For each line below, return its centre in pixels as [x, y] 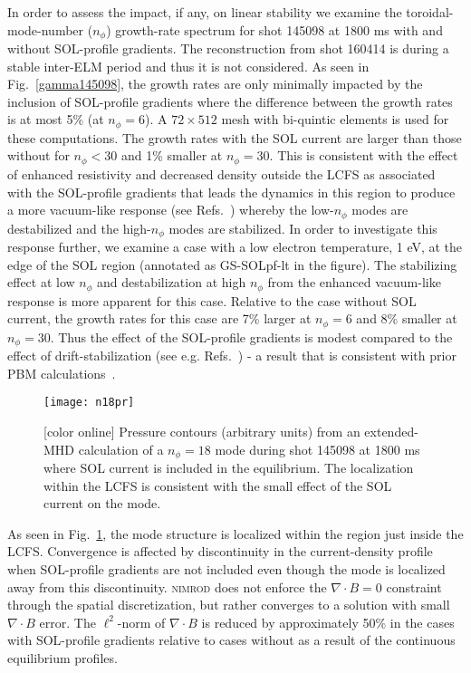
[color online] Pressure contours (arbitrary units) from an [202, 431]
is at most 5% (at [56, 119]
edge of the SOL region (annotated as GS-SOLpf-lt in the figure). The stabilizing [232, 264]
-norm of [141, 622]
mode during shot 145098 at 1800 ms [317, 449]
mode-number [46, 29]
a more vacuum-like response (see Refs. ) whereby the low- [171, 210]
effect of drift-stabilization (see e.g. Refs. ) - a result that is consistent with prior [232, 356]
